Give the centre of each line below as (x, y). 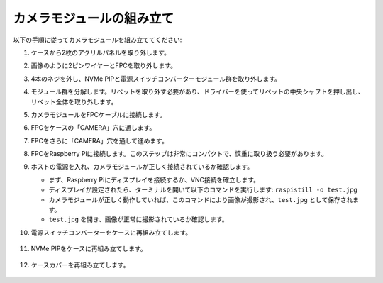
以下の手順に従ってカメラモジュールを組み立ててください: (98, 40)
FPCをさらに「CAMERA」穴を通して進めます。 (99, 140)
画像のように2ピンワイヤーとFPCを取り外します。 (104, 66)
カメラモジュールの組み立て (94, 18)
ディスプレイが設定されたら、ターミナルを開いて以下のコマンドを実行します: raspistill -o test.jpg (203, 190)
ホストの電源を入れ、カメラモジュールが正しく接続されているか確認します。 (142, 167)
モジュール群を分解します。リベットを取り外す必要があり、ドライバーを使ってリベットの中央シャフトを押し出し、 (198, 91)
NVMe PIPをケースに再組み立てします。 (89, 249)
